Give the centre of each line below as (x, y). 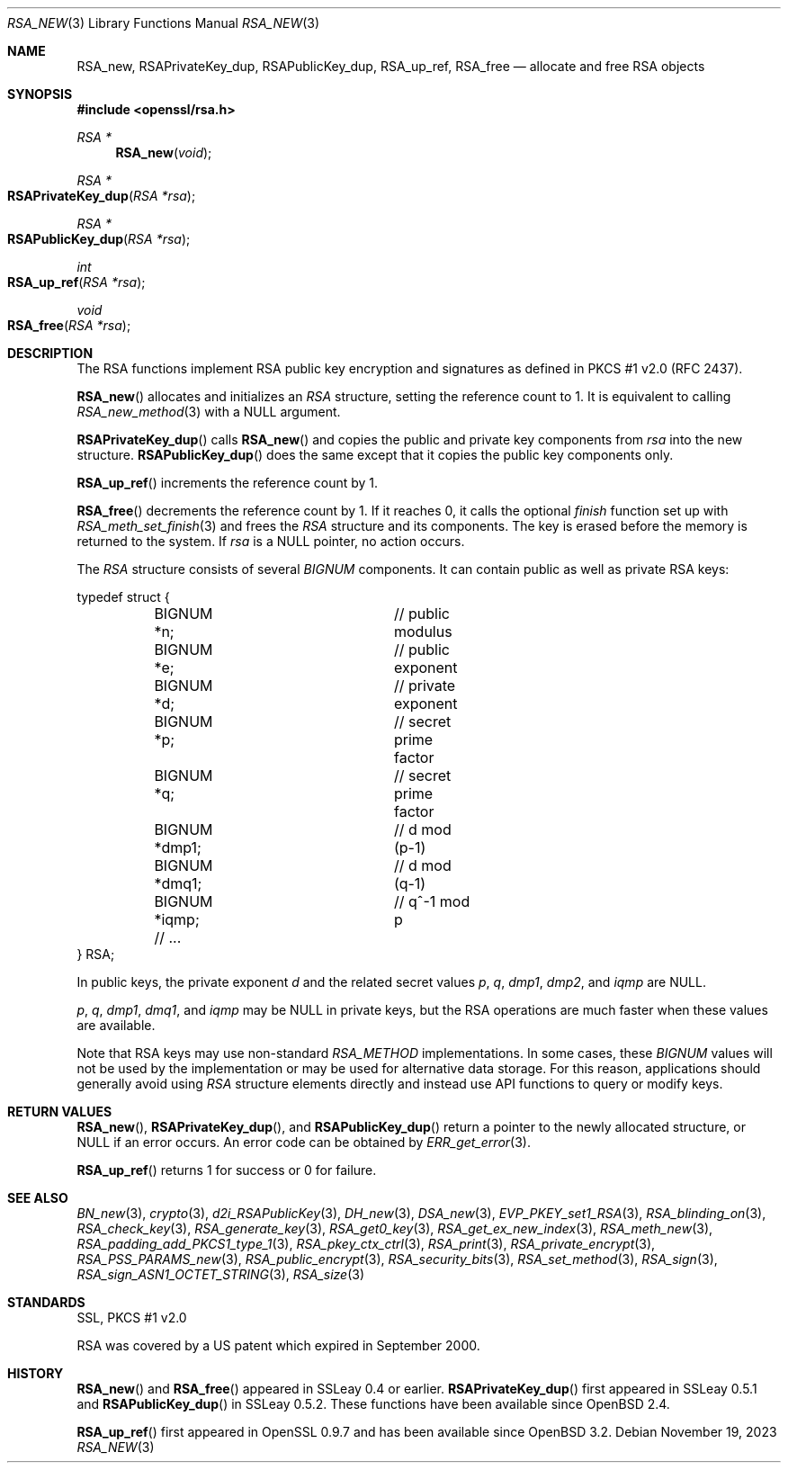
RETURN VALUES (60, 1111)
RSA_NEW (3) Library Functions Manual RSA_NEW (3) (164, 23)
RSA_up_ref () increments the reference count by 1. (228, 483)
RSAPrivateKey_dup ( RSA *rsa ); (102, 196)
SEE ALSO (38, 1198)
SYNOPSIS (40, 94)
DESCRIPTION (50, 353)
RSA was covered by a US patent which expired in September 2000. (278, 1345)
